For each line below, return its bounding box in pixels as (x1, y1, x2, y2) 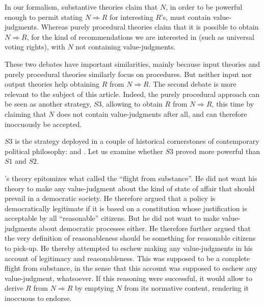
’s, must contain (161, 11, 211, 22)
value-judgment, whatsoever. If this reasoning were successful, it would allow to (5, 272, 252, 283)
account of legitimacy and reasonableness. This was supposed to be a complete (5, 252, 250, 263)
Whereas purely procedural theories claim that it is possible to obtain (41, 21, 259, 32)
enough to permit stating (5, 11, 83, 22)
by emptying (74, 283, 114, 293)
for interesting (109, 11, 153, 22)
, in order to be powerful (166, 2, 243, 12)
